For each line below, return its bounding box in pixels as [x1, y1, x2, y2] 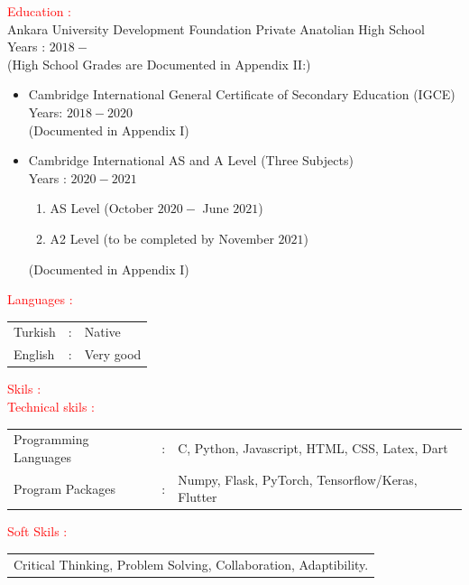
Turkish [14, 322, 56, 341]
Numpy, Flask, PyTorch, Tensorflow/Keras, [178, 469, 418, 488]
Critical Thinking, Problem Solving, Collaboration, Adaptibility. [14, 554, 369, 573]
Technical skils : [7, 397, 95, 415]
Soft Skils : [7, 522, 68, 541]
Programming [14, 430, 89, 449]
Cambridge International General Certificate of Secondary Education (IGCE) [28, 85, 455, 104]
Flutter [178, 487, 217, 506]
